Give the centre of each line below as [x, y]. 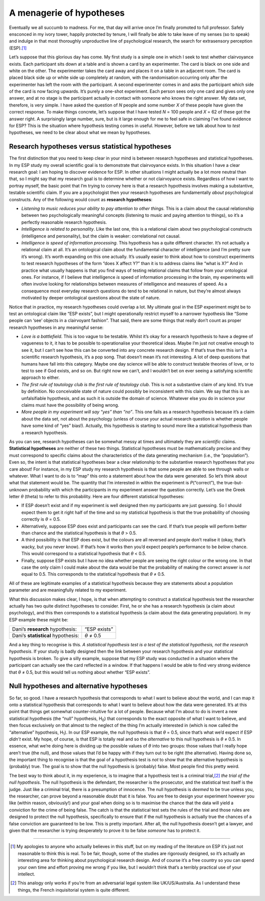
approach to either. [40, 377]
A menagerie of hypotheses [67, 13]
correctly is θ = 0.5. [41, 519]
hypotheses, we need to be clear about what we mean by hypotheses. [80, 132]
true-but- [233, 483]
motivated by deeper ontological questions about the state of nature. [91, 298]
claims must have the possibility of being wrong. [70, 405]
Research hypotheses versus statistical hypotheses [90, 146]
